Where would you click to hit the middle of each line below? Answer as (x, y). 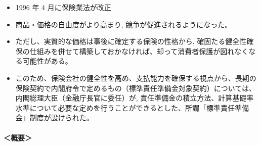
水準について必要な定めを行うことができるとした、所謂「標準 (118, 107)
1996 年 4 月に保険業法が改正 (63, 7)
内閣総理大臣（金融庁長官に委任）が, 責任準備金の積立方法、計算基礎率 (135, 98)
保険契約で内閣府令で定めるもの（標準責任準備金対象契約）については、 (136, 88)
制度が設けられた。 (61, 117)
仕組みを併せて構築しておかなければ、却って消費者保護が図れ (132, 51)
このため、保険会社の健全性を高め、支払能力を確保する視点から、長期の (136, 78)
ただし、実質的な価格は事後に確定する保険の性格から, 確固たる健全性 (131, 41)
